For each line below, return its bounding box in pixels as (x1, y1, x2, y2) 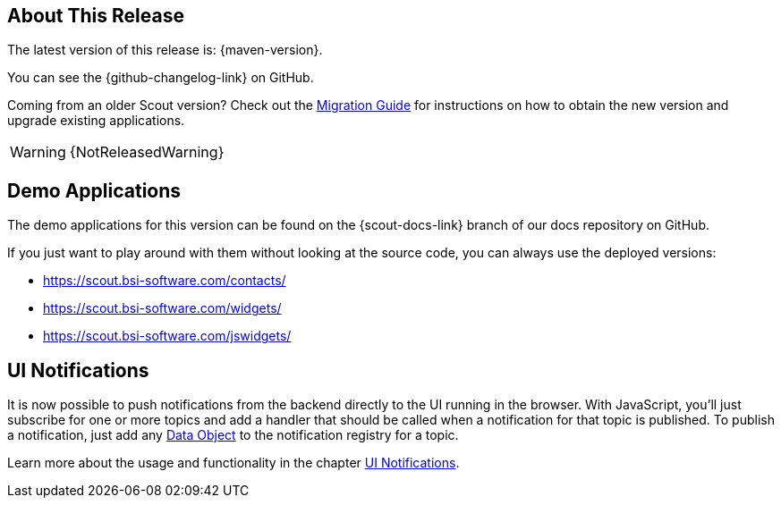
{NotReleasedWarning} (69, 143, 225, 162)
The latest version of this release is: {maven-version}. (7, 42, 323, 58)
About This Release (7, 4, 184, 27)
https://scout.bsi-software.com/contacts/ (43, 273, 286, 289)
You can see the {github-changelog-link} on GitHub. (7, 70, 314, 86)
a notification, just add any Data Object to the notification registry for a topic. (7, 427, 459, 443)
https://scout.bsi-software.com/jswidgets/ (43, 328, 292, 344)
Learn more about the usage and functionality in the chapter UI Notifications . (7, 455, 460, 471)
